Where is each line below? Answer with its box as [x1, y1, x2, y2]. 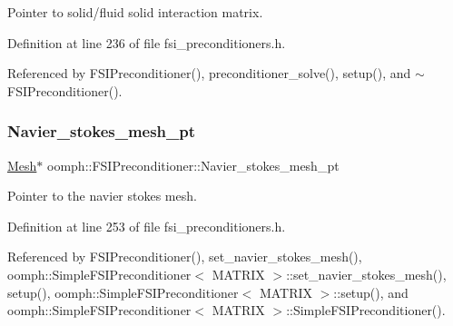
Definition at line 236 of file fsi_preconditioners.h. [7, 33, 286, 52]
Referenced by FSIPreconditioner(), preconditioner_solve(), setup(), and [7, 64, 411, 83]
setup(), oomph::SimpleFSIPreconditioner [7, 282, 239, 301]
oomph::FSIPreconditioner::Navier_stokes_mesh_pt [47, 155, 340, 174]
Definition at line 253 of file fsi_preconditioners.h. [7, 216, 286, 235]
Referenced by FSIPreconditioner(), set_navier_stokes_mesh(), [7, 247, 362, 266]
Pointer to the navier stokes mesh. [7, 186, 197, 205]
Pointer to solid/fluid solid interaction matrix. [7, 3, 263, 21]
